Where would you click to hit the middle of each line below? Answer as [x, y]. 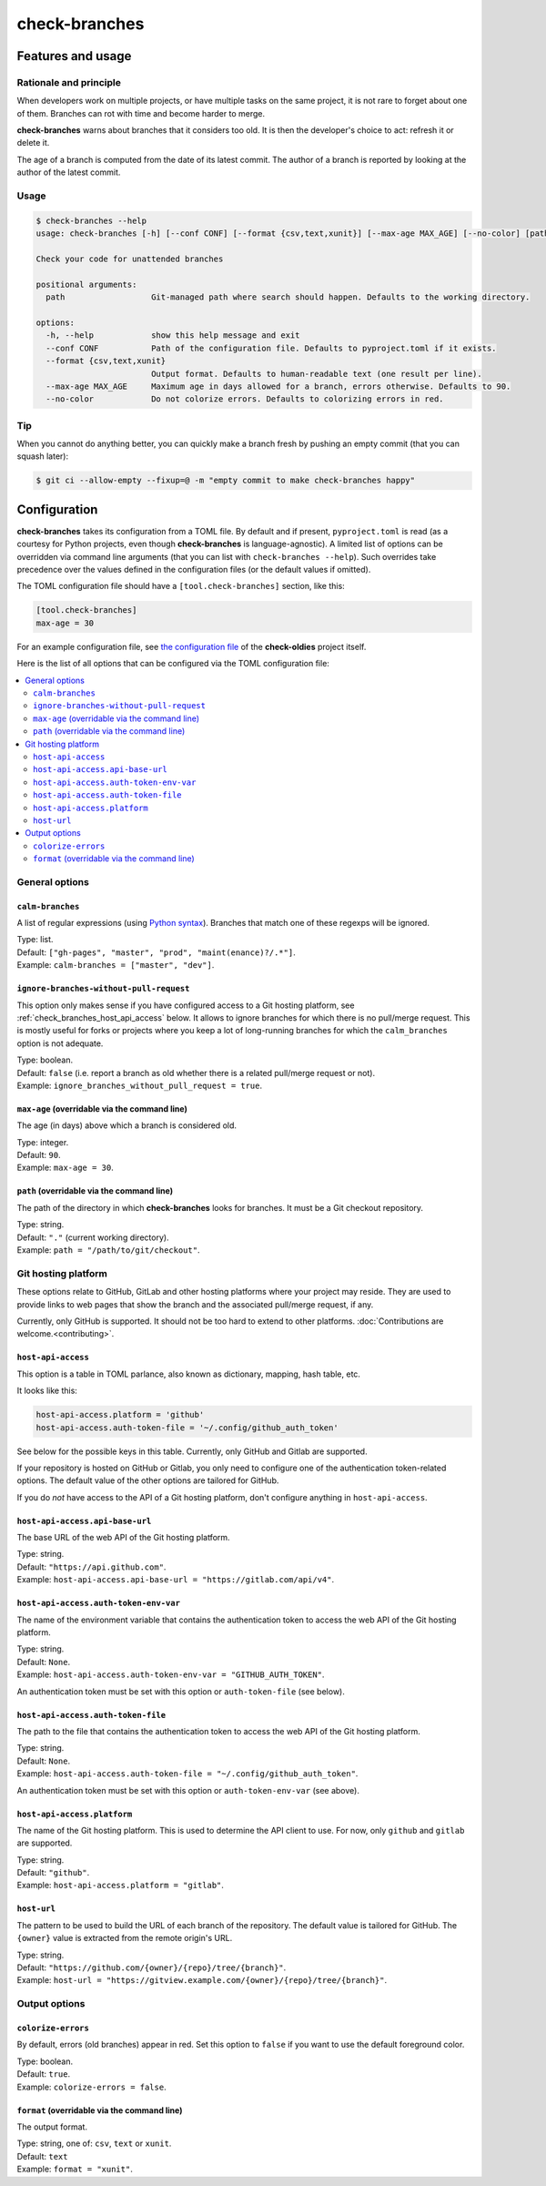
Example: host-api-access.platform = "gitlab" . [121, 1886]
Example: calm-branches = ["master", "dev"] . [116, 965]
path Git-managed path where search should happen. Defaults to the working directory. [288, 297]
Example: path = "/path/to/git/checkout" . [108, 1250]
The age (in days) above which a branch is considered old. [126, 1125]
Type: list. [35, 940]
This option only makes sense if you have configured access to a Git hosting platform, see [186, 1005]
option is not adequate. [60, 1043]
